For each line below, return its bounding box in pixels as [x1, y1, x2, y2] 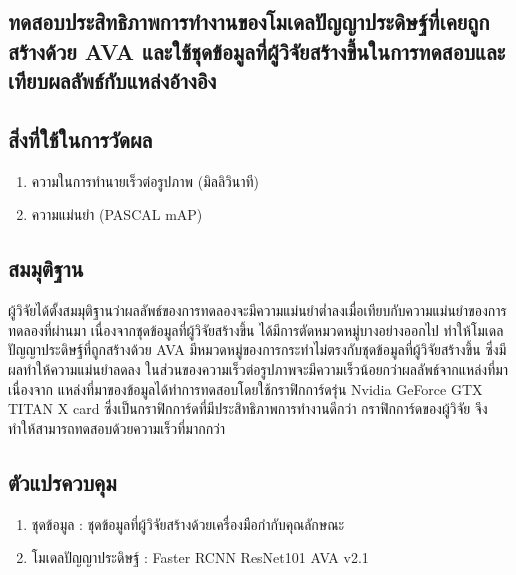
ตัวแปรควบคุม [8, 466, 117, 497]
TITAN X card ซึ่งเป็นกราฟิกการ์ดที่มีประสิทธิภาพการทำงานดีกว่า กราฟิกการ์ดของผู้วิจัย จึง [8, 398, 488, 419]
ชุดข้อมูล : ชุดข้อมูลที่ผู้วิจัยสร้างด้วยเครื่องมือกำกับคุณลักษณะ [31, 513, 345, 534]
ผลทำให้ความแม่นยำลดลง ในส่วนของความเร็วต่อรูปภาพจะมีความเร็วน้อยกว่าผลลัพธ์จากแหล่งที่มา [8, 358, 509, 379]
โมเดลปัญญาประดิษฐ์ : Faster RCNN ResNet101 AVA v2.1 [31, 547, 369, 568]
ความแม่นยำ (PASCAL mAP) [31, 204, 203, 225]
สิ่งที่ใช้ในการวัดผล [8, 123, 153, 154]
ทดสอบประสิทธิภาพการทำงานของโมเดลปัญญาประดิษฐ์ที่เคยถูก [8, 6, 490, 37]
